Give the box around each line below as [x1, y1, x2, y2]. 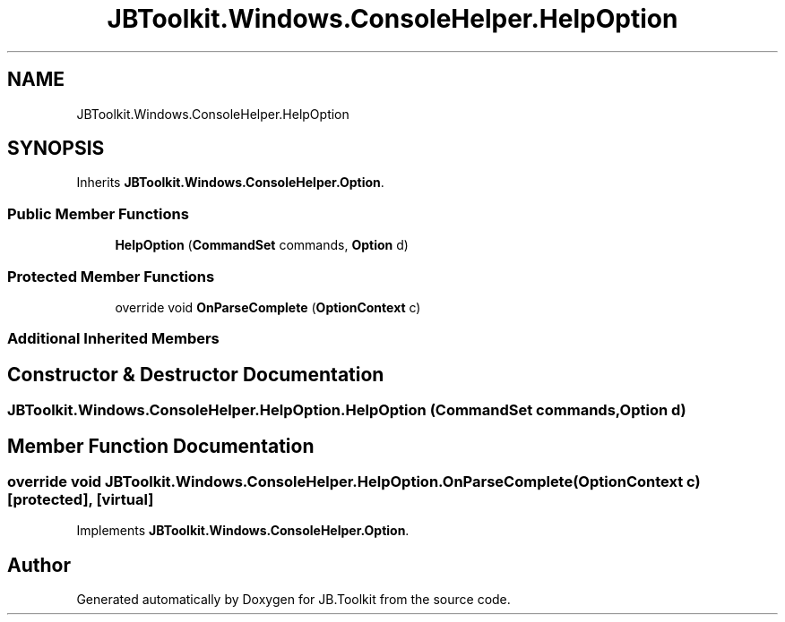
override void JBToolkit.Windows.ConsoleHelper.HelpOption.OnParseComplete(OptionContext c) [7, 473, 701, 490]
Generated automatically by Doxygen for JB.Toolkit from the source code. [76, 592, 511, 608]
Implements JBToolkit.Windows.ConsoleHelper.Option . [76, 523, 410, 539]
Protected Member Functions [7, 267, 215, 285]
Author [7, 553, 71, 576]
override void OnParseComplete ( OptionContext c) [115, 299, 421, 315]
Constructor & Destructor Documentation [7, 362, 384, 386]
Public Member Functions [7, 204, 189, 223]
